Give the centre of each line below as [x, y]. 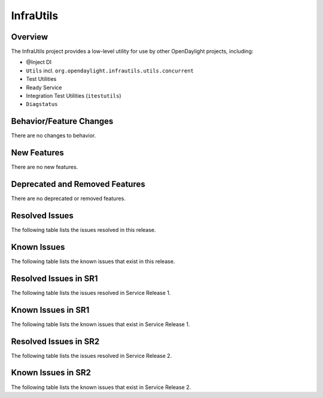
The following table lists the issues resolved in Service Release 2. [92, 355]
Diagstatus [42, 104]
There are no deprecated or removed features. [68, 198]
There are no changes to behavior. [54, 135]
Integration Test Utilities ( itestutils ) [74, 96]
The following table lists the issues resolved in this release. [83, 230]
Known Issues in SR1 [50, 310]
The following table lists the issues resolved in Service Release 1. [91, 293]
